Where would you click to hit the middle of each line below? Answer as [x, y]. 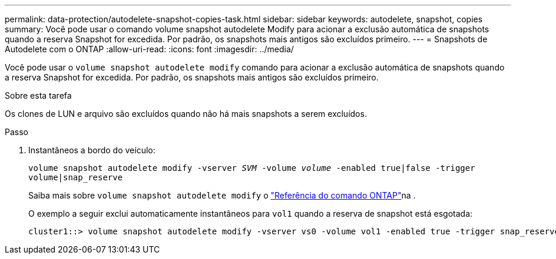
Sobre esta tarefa [38, 95]
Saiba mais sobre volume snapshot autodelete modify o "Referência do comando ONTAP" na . [222, 195]
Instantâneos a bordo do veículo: [92, 150]
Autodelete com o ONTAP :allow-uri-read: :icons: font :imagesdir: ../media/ [149, 49]
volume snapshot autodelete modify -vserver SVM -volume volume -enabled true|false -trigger [252, 168]
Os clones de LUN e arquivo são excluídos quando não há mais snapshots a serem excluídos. [186, 114]
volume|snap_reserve [76, 177]
